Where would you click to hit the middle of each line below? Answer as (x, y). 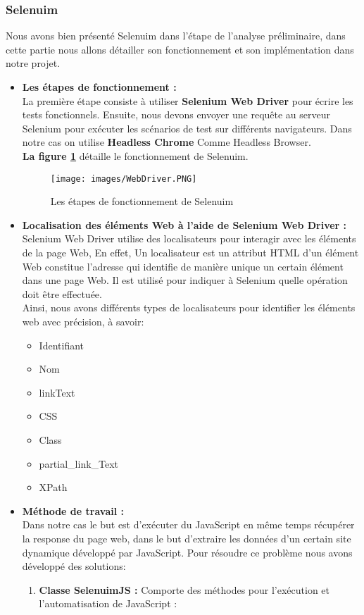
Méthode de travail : (73, 510)
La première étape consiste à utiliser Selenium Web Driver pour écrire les (188, 100)
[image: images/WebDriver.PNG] (124, 179)
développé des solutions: (74, 566)
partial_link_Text (79, 463)
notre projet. (33, 63)
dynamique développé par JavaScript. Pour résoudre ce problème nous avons (187, 552)
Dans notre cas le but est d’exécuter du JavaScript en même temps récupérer (188, 524)
